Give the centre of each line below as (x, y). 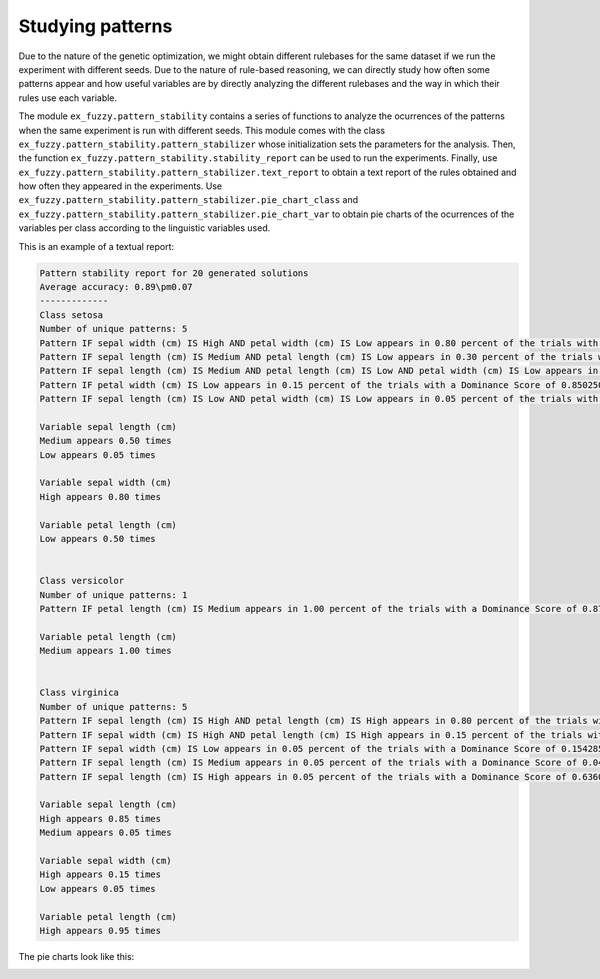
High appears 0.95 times (100, 930)
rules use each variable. (68, 97)
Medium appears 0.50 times (105, 441)
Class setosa (71, 314)
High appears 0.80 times (100, 496)
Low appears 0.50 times (98, 539)
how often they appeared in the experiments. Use (120, 186)
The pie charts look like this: (76, 956)
